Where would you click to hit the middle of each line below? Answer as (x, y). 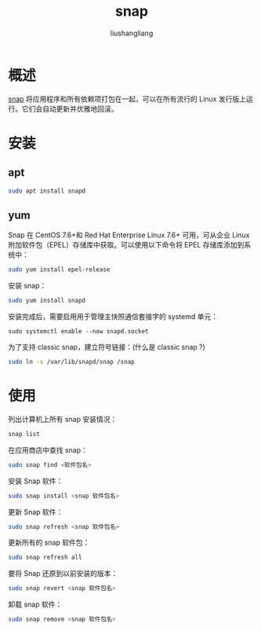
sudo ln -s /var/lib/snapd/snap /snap (71, 362)
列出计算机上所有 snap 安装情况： (63, 419)
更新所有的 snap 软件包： (49, 543)
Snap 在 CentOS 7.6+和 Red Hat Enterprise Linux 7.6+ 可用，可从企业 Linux (129, 235)
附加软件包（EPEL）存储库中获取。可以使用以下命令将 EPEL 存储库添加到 (126, 245)
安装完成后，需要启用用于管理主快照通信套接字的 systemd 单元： (113, 317)
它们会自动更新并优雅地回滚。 (70, 108)
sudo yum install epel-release (59, 270)
